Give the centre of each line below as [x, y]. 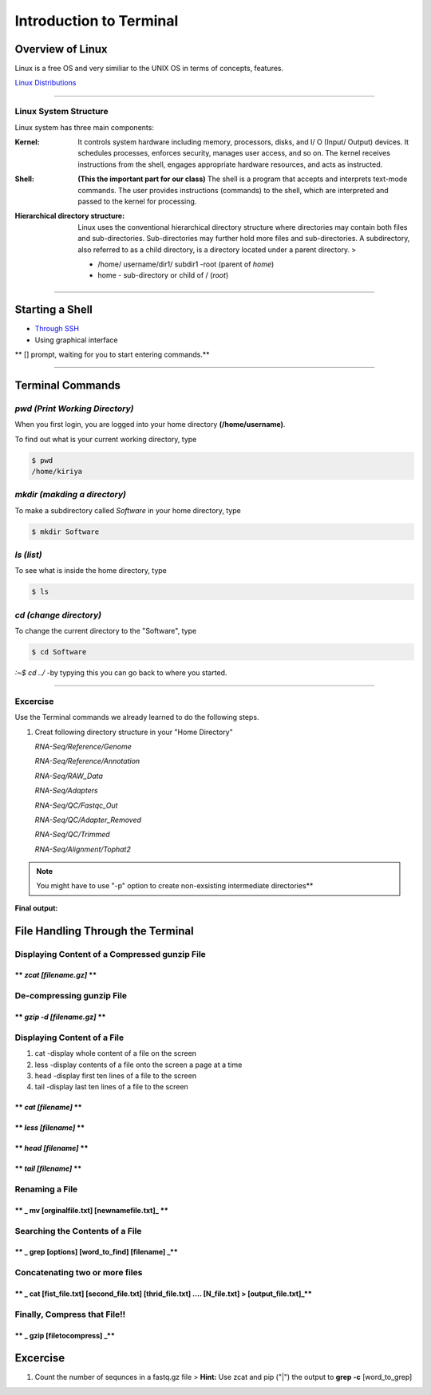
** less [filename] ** [50, 1128]
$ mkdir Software [65, 532]
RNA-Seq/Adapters [67, 791]
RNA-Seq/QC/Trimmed [73, 835]
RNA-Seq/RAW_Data [69, 776]
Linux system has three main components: [85, 127]
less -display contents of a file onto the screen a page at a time [138, 1065]
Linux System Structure [61, 112]
